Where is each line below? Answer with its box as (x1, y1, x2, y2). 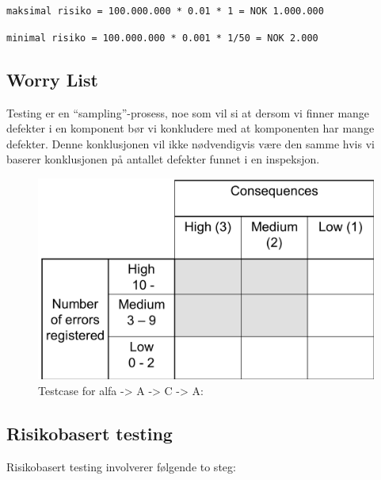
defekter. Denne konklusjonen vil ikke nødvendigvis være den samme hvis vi (6, 135, 375, 152)
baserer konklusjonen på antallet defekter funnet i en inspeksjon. (6, 151, 320, 167)
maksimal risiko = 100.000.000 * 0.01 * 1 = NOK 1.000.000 (6, 6, 324, 17)
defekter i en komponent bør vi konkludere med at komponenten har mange (6, 120, 375, 136)
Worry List (6, 67, 98, 91)
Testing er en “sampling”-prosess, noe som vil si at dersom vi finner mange (6, 104, 370, 121)
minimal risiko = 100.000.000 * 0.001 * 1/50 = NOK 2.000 (6, 32, 318, 44)
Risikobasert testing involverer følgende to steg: (6, 458, 236, 474)
